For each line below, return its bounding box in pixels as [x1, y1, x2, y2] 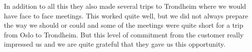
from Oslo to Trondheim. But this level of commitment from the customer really [4, 29, 244, 39]
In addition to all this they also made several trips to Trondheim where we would [4, 1, 246, 11]
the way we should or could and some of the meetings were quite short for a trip [4, 20, 244, 30]
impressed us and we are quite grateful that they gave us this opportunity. [4, 39, 226, 49]
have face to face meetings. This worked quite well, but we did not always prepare [4, 10, 248, 20]
